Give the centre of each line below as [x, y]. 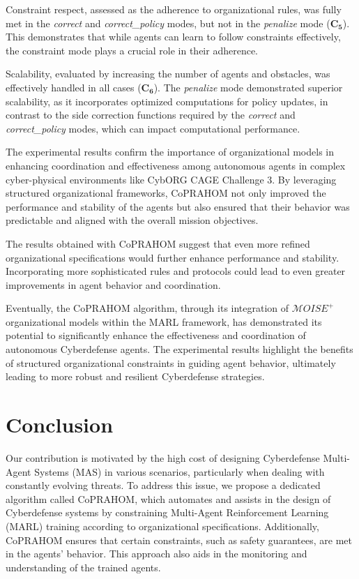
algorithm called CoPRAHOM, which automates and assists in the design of [168, 498]
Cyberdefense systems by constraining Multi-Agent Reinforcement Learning [167, 512]
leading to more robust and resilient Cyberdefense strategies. [135, 376]
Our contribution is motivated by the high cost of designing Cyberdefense [163, 457]
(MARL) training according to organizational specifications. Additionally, [162, 526]
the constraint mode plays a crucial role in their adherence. [132, 50]
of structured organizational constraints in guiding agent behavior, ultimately [171, 362]
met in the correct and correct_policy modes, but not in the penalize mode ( [168, 23]
